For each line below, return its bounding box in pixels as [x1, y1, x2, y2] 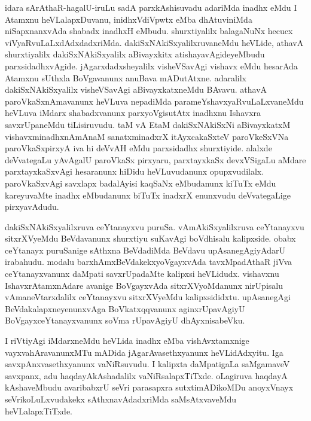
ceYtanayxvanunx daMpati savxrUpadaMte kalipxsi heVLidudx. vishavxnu [5, 267, 279, 280]
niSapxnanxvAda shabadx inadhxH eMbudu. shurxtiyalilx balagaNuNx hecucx [5, 25, 293, 37]
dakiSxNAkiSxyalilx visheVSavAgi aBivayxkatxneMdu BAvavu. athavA [5, 83, 267, 96]
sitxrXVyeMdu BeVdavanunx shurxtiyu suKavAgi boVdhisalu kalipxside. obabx [5, 232, 296, 245]
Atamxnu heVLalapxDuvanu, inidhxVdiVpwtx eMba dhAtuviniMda [5, 13, 252, 25]
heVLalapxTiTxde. [5, 404, 72, 417]
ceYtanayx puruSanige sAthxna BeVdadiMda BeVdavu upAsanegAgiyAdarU [5, 243, 285, 256]
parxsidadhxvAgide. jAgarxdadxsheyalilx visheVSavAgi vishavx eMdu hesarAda [5, 59, 298, 72]
